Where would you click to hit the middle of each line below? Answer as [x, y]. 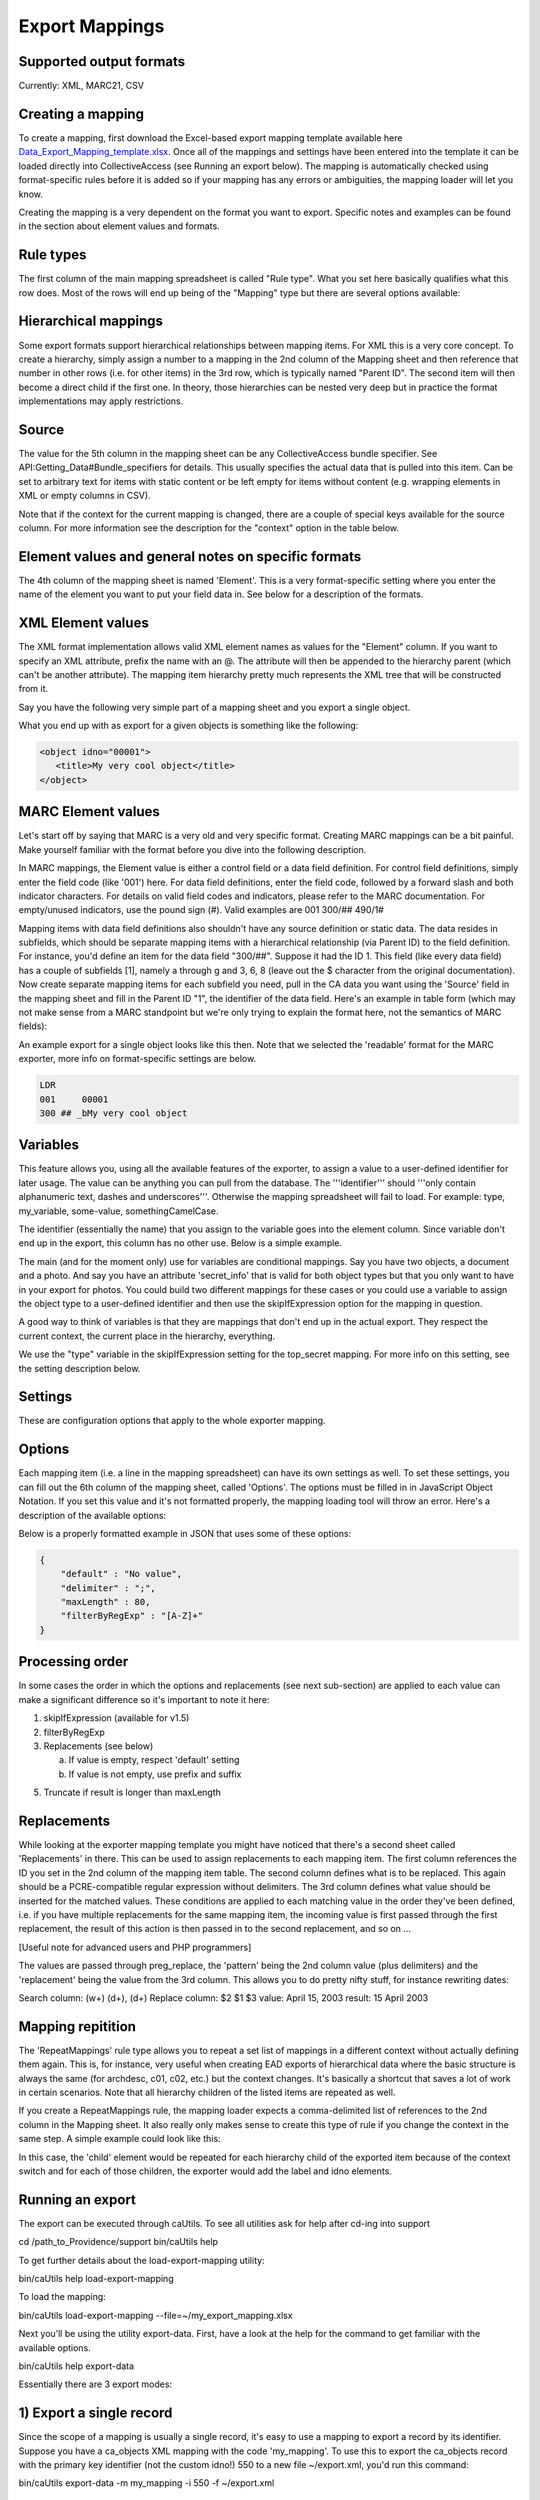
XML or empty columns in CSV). [84, 496]
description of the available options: [92, 1515]
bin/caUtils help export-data [76, 2366]
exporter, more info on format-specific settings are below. [137, 1059]
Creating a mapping [81, 113]
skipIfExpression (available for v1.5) [116, 1718]
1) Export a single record [95, 2413]
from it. [33, 689]
